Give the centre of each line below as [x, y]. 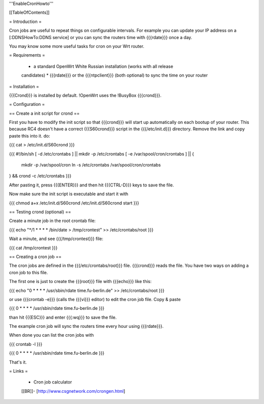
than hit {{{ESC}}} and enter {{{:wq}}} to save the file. [63, 317]
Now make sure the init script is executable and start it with [69, 194]
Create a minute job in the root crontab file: [52, 221]
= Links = [19, 371]
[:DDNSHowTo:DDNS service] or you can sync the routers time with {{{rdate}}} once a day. [101, 37]
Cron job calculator [53, 382]
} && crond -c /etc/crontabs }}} [40, 176]
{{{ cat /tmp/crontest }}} [33, 248]
